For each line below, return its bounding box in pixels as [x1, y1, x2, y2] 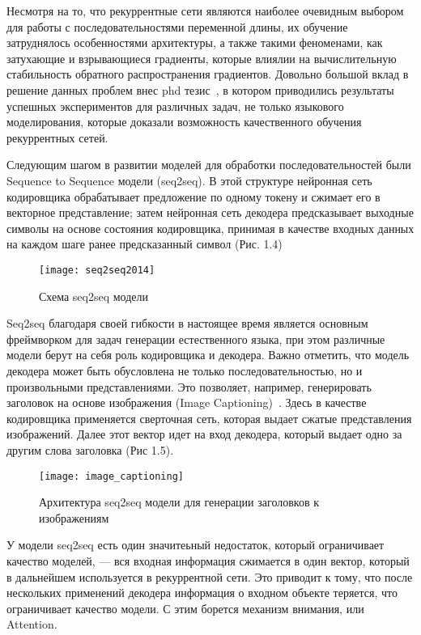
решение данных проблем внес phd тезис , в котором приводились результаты [6, 81, 394, 98]
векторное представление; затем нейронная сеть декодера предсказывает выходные [6, 204, 414, 221]
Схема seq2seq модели [39, 287, 149, 304]
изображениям [39, 509, 109, 526]
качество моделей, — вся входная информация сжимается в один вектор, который [6, 552, 410, 569]
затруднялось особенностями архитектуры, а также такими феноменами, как [6, 34, 383, 51]
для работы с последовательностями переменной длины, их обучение [6, 18, 348, 35]
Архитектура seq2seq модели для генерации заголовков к [39, 493, 319, 510]
